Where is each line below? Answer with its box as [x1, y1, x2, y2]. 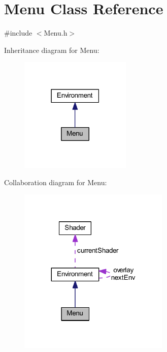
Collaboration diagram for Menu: [4, 177, 107, 187]
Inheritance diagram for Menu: [4, 44, 99, 55]
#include [4, 27, 32, 38]
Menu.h [44, 27, 68, 38]
